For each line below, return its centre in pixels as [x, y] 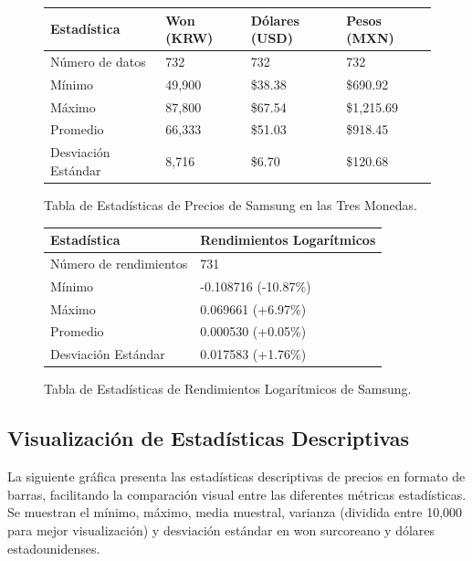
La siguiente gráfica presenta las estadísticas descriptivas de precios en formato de [236, 476]
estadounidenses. [54, 548]
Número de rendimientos [119, 263]
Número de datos [98, 61]
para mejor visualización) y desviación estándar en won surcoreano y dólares [221, 529]
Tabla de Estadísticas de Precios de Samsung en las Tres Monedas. [231, 205]
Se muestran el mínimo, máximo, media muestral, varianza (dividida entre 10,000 [235, 512]
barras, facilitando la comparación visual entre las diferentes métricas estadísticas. [237, 494]
